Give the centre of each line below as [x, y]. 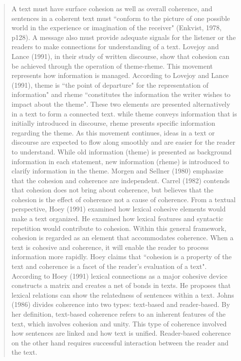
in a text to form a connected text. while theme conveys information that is [124, 113]
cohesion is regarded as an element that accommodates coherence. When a [122, 237]
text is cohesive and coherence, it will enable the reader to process [110, 247]
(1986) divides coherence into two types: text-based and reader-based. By [121, 304]
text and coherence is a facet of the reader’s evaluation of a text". [109, 266]
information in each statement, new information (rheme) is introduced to [120, 161]
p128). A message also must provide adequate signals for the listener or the [124, 37]
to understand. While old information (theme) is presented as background [121, 151]
